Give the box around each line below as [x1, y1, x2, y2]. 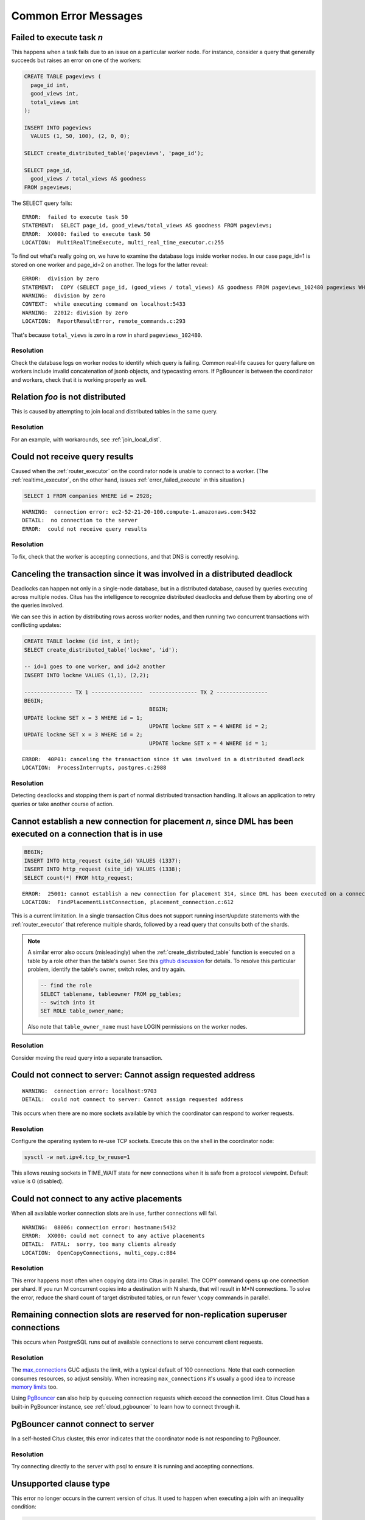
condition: [11, 1503, 36, 1510]
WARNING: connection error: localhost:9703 [22, 1087, 158, 1094]
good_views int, [30, 90, 79, 97]
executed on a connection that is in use [11, 829, 163, 839]
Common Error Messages [11, 9, 143, 22]
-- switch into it [40, 999, 96, 1006]
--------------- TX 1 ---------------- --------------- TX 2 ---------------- [24, 689, 268, 696]
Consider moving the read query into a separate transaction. [11, 1054, 162, 1061]
